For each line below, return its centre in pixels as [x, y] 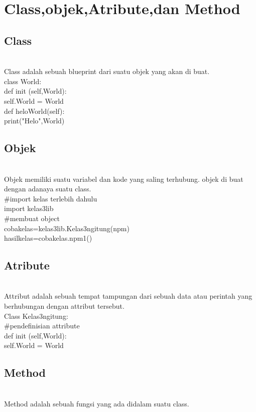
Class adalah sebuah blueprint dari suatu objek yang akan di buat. [107, 71]
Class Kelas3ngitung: [36, 316]
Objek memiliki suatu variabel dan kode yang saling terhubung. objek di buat [124, 179]
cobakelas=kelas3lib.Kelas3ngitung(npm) [67, 228]
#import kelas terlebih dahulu [51, 198]
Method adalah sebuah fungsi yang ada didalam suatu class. [97, 403]
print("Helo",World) [34, 121]
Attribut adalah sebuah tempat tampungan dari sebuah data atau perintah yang [128, 296]
